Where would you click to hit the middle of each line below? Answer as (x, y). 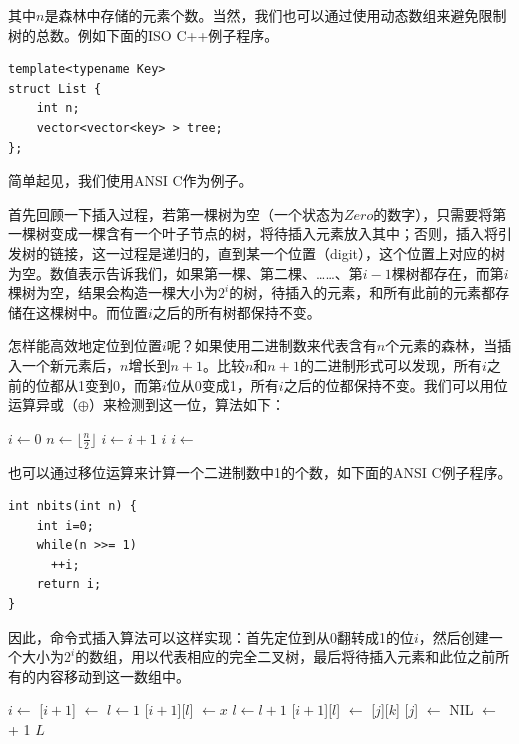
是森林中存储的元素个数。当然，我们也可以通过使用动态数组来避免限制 (275, 15)
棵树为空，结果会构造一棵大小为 (113, 292)
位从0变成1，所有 (222, 384)
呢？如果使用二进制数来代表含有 (271, 345)
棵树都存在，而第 (447, 272)
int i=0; (65, 525)
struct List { (55, 88)
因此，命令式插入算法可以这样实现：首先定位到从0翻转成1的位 (211, 636)
